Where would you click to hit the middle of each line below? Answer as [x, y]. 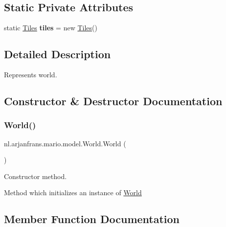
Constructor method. [35, 176]
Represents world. [31, 74]
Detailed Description [57, 54]
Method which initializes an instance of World [73, 193]
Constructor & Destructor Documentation [113, 101]
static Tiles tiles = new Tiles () [51, 28]
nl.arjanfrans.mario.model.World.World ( [65, 143]
